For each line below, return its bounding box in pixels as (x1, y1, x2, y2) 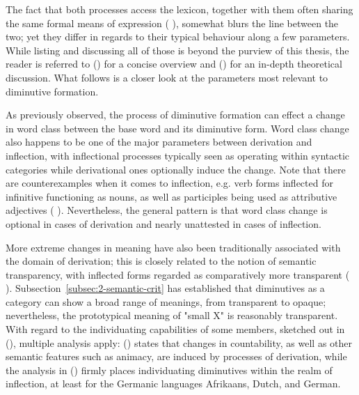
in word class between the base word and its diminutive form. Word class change (6, 121, 349, 135)
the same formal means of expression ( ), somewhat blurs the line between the (6, 15, 339, 30)
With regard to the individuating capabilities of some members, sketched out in (6, 322, 345, 336)
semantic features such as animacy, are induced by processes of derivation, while (6, 349, 347, 364)
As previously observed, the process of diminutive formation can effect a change (6, 107, 345, 122)
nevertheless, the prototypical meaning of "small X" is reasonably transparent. (6, 308, 338, 323)
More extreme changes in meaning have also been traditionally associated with (6, 240, 341, 254)
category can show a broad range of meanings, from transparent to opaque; (6, 294, 326, 309)
